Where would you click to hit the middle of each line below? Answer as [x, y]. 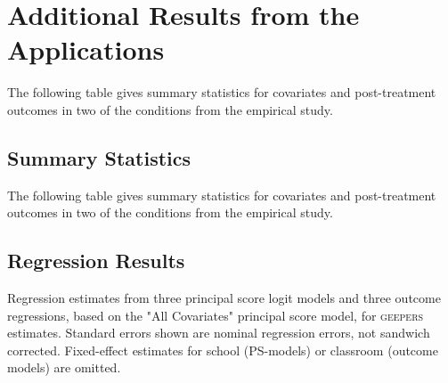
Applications [86, 49]
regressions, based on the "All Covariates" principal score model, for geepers [216, 315]
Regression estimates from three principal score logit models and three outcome [224, 298]
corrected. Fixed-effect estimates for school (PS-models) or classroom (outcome [223, 350]
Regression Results [96, 261]
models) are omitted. [64, 367]
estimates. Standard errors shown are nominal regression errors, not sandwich [219, 333]
